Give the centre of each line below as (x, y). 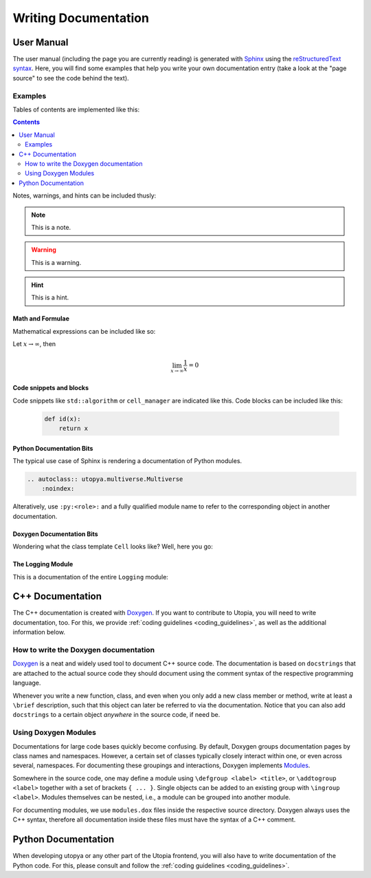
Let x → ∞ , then (34, 344)
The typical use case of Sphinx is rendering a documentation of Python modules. (127, 461)
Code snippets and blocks (51, 388)
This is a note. (51, 227)
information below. (39, 632)
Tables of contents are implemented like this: (76, 109)
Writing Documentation (81, 18)
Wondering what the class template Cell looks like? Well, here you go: (113, 546)
